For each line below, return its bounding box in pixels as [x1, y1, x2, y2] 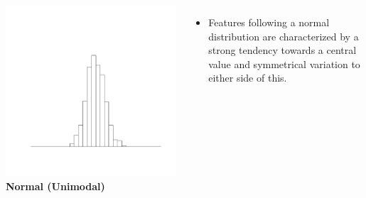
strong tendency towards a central [208, 43, 357, 57]
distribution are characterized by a [208, 28, 359, 43]
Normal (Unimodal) [6, 179, 105, 194]
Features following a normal [208, 15, 330, 29]
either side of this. [208, 70, 287, 85]
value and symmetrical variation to [208, 56, 360, 71]
